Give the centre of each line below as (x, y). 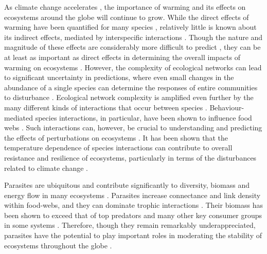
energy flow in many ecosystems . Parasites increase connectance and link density (132, 195)
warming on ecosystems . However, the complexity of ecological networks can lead (133, 67)
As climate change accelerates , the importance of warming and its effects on (125, 7)
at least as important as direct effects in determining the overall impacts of (122, 57)
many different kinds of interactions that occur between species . (106, 107)
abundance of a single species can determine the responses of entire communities (131, 87)
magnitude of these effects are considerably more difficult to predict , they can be (132, 47)
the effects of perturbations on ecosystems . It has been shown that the (116, 137)
